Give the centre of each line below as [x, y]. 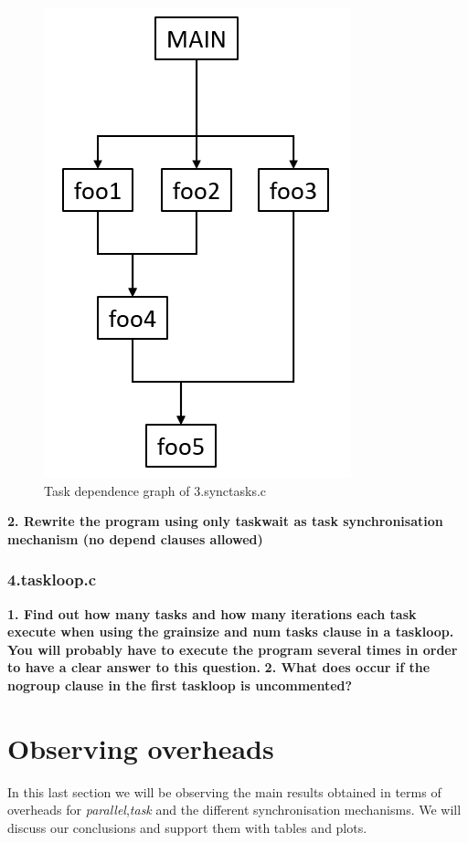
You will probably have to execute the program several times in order [233, 649]
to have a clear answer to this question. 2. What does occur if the [219, 667]
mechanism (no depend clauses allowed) [135, 538]
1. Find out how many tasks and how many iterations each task [212, 613]
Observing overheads [141, 748]
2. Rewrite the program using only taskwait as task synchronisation [225, 521]
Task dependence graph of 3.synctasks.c [155, 490]
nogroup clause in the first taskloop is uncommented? [180, 685]
